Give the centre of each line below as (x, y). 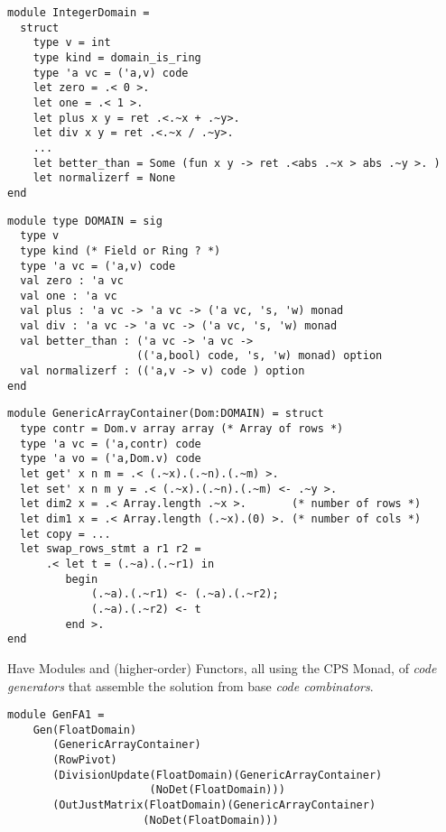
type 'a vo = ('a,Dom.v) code (111, 459)
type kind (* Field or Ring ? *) (121, 250)
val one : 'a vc (69, 296)
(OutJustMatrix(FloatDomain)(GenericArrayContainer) (214, 805)
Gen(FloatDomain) (85, 730)
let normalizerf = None (104, 178)
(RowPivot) (85, 760)
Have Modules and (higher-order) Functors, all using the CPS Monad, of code (222, 667)
